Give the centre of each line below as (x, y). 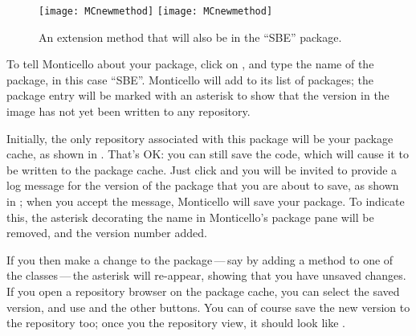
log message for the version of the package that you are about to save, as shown (203, 185)
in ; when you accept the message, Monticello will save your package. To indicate (206, 201)
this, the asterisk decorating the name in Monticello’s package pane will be (190, 217)
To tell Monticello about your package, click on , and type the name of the (190, 64)
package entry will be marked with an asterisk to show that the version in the (198, 95)
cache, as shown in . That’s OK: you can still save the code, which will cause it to (208, 154)
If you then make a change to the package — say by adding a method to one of (200, 259)
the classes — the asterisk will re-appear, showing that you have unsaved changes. (206, 275)
